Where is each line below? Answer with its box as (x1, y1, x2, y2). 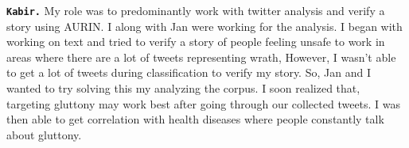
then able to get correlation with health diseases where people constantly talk (6, 111, 384, 127)
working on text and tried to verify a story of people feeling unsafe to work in (6, 33, 385, 50)
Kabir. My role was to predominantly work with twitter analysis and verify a (6, 2, 385, 18)
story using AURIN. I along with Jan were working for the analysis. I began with (6, 17, 403, 34)
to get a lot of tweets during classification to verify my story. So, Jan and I (6, 64, 371, 81)
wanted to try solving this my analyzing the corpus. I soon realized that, (6, 80, 360, 97)
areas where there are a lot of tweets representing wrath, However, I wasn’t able (6, 48, 396, 65)
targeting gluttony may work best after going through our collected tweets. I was (6, 95, 401, 112)
